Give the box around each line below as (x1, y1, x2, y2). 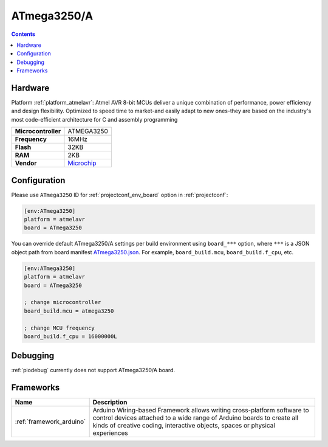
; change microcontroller (24, 299, 101, 306)
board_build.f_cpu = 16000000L (24, 333, 118, 340)
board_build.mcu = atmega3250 (24, 307, 114, 314)
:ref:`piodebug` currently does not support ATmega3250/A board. (11, 367, 176, 374)
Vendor (15, 159, 37, 167)
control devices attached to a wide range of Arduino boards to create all (92, 414, 299, 422)
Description (92, 398, 128, 407)
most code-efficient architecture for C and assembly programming (11, 116, 178, 123)
